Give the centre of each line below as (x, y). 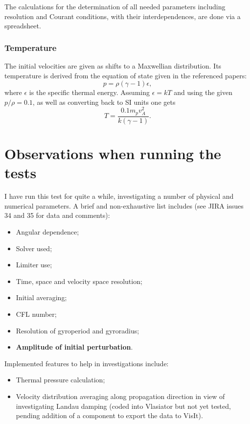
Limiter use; (34, 265)
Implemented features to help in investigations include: (87, 363)
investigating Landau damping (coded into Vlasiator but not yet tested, (123, 406)
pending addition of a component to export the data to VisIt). (109, 415)
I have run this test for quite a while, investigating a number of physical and (119, 196)
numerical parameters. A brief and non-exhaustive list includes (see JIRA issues (124, 205)
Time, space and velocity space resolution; (79, 281)
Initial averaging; (41, 297)
